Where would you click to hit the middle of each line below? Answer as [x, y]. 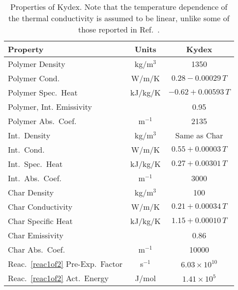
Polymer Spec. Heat [43, 92]
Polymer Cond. [34, 78]
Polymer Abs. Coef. [42, 121]
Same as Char [199, 135]
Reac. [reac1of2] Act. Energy [58, 278]
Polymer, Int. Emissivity [50, 107]
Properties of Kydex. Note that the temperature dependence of [119, 7]
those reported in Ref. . [119, 29]
